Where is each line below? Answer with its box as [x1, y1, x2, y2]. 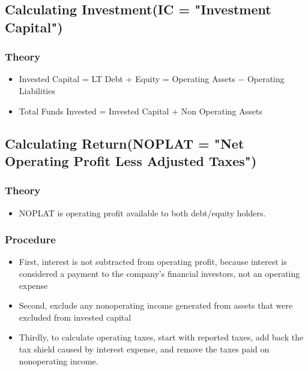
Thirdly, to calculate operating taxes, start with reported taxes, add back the [19, 331, 304, 343]
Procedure [5, 232, 56, 247]
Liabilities [19, 84, 55, 96]
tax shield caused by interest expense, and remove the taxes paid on [19, 342, 270, 355]
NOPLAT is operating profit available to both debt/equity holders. [19, 206, 266, 219]
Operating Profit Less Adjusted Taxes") [5, 151, 257, 170]
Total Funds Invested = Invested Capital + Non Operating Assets [19, 104, 262, 117]
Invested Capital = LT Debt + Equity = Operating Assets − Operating [19, 73, 285, 85]
